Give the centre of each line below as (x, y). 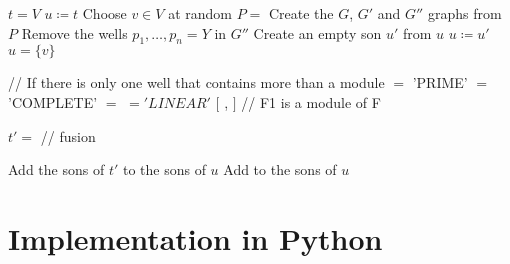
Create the (301, 13)
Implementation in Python (195, 237)
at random (200, 13)
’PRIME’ (440, 82)
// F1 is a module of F (311, 101)
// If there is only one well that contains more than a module (196, 82)
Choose (104, 13)
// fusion (68, 135)
